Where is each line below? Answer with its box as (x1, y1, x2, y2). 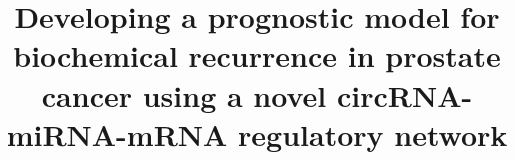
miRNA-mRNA (6, 113, 228, 154)
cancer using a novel (41, 74, 327, 115)
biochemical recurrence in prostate (13, 35, 501, 76)
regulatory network (238, 113, 508, 154)
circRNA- (336, 74, 473, 115)
